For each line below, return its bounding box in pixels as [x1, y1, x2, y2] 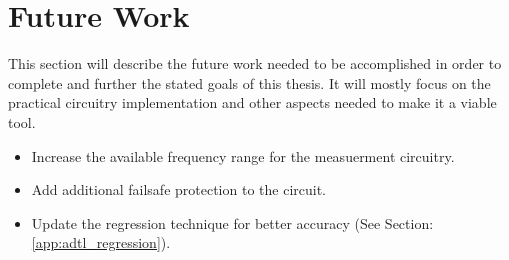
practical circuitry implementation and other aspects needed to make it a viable [8, 92, 497, 113]
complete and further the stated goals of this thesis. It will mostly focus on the [8, 72, 491, 93]
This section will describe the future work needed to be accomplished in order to [8, 53, 502, 74]
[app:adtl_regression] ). [31, 232, 171, 253]
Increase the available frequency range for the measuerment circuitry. [31, 145, 455, 166]
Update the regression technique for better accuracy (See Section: [31, 212, 434, 233]
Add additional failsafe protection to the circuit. [31, 179, 326, 200]
